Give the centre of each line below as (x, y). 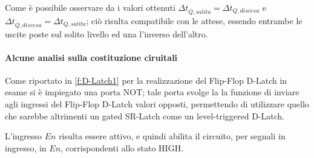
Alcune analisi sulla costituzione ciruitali (91, 57)
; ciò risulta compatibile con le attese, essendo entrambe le (194, 20)
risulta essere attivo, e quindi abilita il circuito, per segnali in (172, 136)
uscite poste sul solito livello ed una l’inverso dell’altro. (106, 33)
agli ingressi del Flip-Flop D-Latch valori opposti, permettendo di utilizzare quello (157, 104)
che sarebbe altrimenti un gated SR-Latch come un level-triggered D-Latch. (145, 115)
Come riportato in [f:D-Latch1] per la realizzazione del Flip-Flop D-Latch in (146, 80)
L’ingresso (24, 136)
